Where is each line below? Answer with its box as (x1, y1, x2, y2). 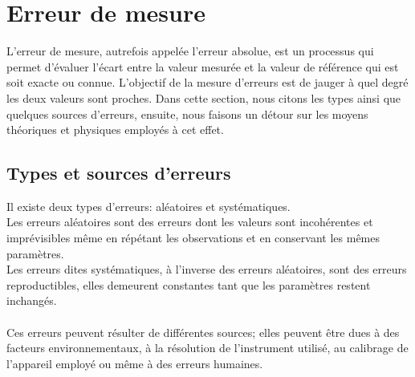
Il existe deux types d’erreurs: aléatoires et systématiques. (6, 197, 291, 214)
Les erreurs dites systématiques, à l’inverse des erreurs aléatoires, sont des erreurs (6, 261, 407, 278)
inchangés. (6, 292, 57, 309)
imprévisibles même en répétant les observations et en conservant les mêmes (6, 229, 380, 246)
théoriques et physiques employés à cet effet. (6, 121, 224, 138)
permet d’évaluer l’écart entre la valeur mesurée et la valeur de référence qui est (6, 58, 399, 75)
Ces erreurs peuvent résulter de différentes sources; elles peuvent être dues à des (6, 323, 400, 340)
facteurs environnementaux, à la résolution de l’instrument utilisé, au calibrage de (6, 339, 409, 356)
